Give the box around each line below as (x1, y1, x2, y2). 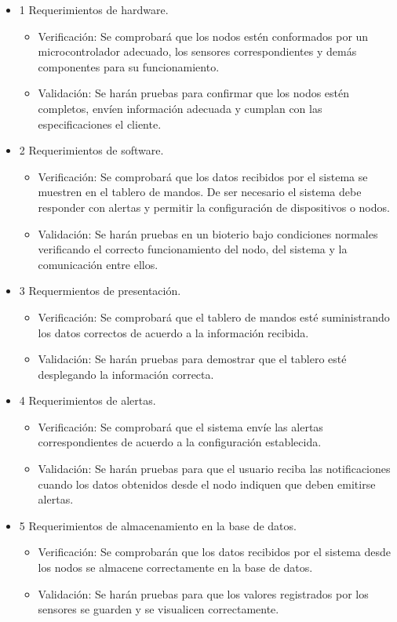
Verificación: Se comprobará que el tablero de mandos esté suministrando (38, 308, 390, 325)
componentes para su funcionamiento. (38, 58, 220, 75)
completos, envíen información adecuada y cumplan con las (38, 100, 322, 116)
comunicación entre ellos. (38, 256, 158, 272)
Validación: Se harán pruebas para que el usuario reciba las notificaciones (38, 460, 391, 477)
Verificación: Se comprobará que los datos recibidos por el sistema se (38, 168, 368, 184)
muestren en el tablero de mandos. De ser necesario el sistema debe (38, 184, 362, 200)
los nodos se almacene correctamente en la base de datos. (38, 559, 313, 576)
